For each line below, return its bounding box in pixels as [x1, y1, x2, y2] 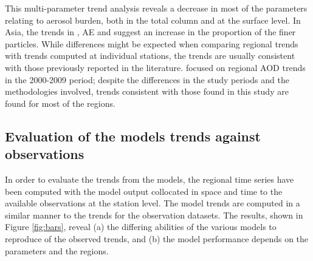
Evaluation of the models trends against [5, 126, 261, 145]
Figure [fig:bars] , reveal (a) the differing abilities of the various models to [5, 220, 277, 233]
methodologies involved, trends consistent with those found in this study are [5, 85, 289, 98]
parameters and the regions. [5, 244, 109, 257]
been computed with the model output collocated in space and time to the [5, 185, 283, 197]
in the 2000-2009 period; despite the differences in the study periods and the [5, 73, 289, 86]
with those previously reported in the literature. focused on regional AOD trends [5, 61, 306, 73]
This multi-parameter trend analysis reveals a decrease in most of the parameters [5, 2, 308, 14]
